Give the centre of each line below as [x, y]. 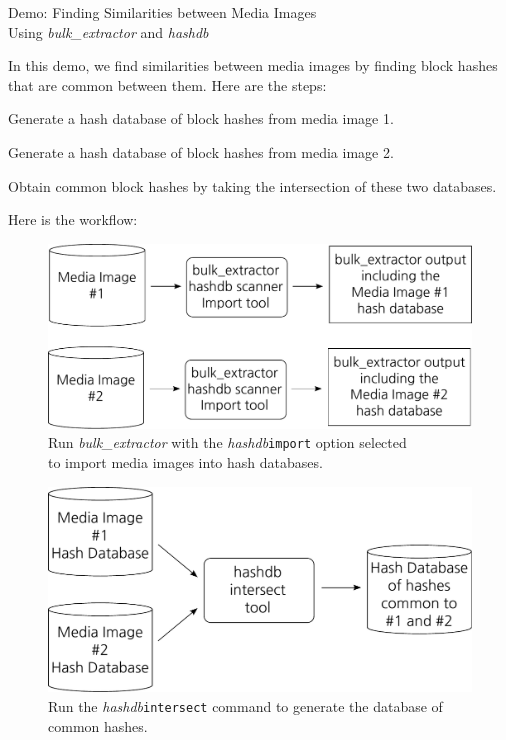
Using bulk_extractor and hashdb [108, 31]
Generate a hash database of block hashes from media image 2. [201, 151]
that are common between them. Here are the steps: [167, 84]
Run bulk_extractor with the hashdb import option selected [227, 442]
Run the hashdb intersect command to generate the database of [245, 706]
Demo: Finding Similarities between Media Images [162, 12]
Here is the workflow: [73, 219]
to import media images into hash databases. [185, 462]
